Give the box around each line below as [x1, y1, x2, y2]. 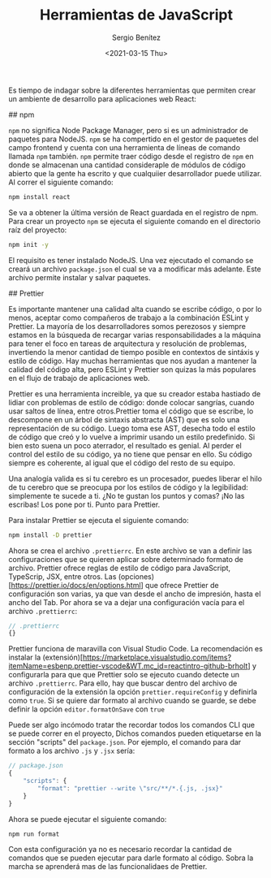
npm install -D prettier [8, 530, 92, 539]
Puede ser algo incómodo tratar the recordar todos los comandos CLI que [8, 720, 256, 730]
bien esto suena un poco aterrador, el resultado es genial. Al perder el [8, 440, 242, 450]
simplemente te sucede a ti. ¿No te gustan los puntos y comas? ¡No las [8, 491, 245, 500]
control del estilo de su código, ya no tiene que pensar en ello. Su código [8, 449, 253, 459]
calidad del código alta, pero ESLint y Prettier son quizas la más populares [8, 364, 256, 374]
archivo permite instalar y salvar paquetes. [8, 272, 151, 282]
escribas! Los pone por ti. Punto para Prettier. [8, 500, 161, 509]
